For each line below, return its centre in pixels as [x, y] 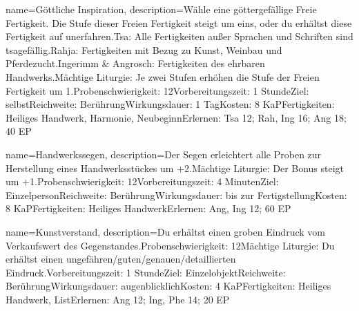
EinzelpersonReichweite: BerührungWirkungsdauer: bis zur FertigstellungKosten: [176, 195]
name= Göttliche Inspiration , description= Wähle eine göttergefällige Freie [161, 9]
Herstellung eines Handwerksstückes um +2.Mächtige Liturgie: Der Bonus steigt [175, 168]
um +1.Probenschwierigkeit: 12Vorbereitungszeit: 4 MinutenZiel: [142, 181]
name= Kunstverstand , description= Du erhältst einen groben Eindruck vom [165, 231]
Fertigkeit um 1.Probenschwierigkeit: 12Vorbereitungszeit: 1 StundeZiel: [157, 90]
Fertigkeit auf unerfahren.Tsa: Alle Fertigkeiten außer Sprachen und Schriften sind [179, 36]
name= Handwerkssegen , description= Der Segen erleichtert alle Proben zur [164, 154]
